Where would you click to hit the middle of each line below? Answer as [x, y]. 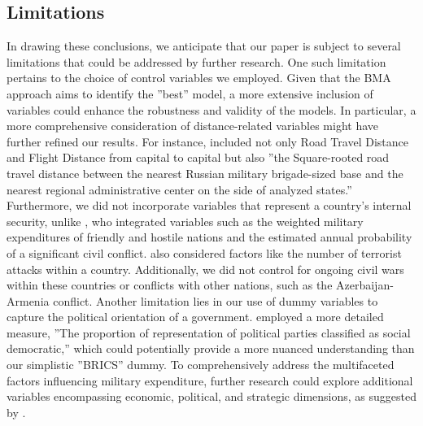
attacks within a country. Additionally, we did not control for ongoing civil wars [205, 269]
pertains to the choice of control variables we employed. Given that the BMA [199, 78]
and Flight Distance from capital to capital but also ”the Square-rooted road [198, 157]
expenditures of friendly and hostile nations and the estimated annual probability [209, 237]
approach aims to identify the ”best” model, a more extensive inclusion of [190, 93]
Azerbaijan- [365, 285]
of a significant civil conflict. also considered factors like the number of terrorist [204, 252]
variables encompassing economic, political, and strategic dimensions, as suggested [211, 396]
